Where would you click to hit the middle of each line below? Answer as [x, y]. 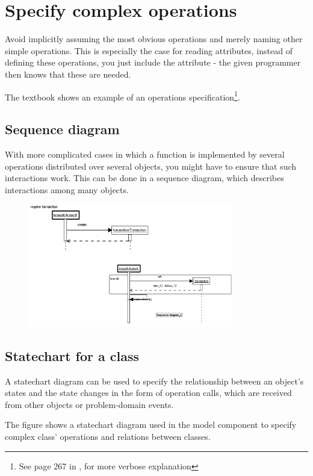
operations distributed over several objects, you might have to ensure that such [151, 166]
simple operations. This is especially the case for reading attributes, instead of [149, 50]
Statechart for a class [72, 355]
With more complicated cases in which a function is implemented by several [145, 154]
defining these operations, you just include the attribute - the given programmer [153, 62]
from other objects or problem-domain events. [89, 404]
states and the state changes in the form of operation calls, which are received [148, 393]
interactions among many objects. [67, 189]
